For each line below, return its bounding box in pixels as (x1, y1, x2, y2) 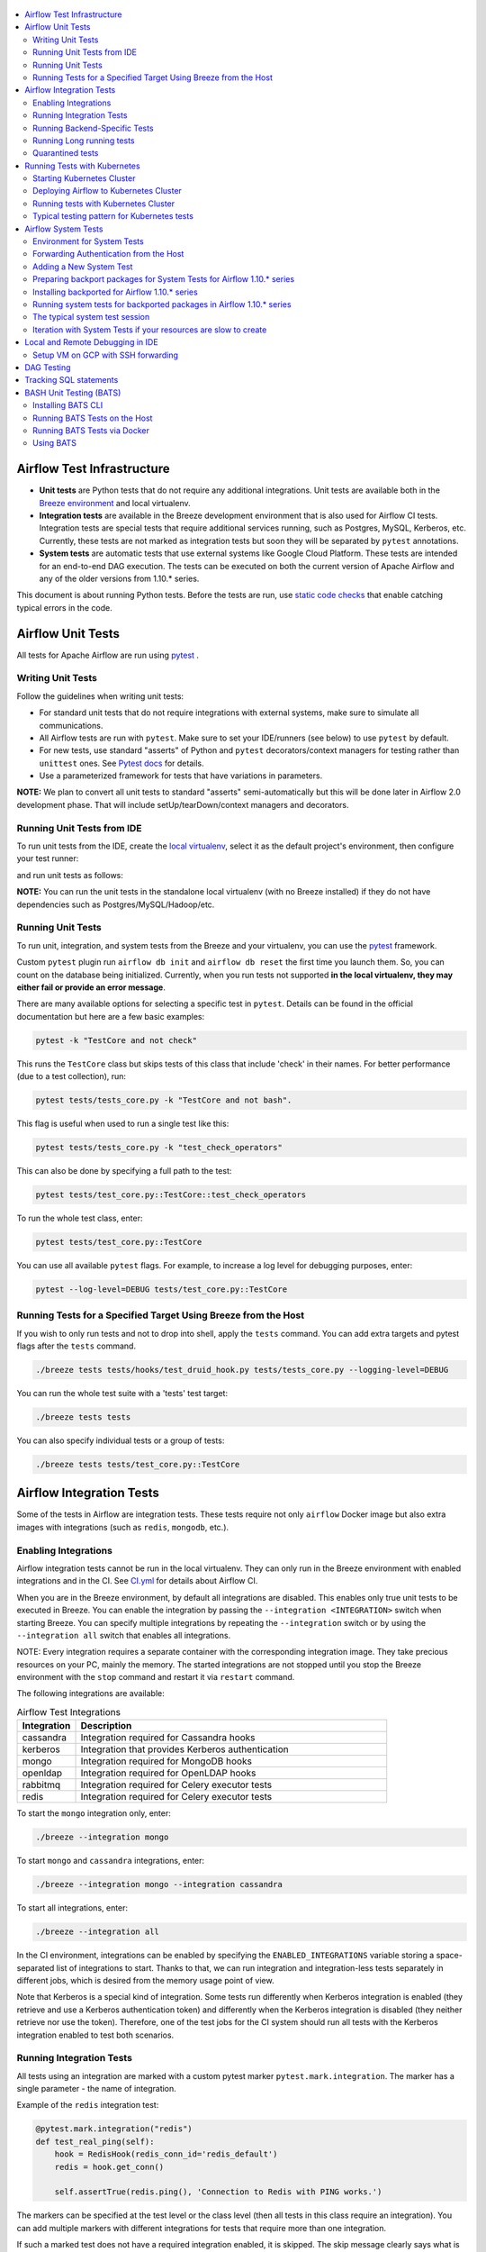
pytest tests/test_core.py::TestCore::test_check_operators (35, 1189, 307, 1200)
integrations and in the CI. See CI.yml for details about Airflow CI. (16, 1575, 258, 1586)
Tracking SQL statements (24, 375, 119, 386)
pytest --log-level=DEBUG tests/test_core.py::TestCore (35, 1284, 288, 1294)
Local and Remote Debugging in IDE (24, 337, 158, 348)
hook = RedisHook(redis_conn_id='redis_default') (54, 2149, 278, 2159)
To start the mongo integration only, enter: (16, 1808, 171, 1819)
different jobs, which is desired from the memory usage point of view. (16, 1975, 274, 1985)
